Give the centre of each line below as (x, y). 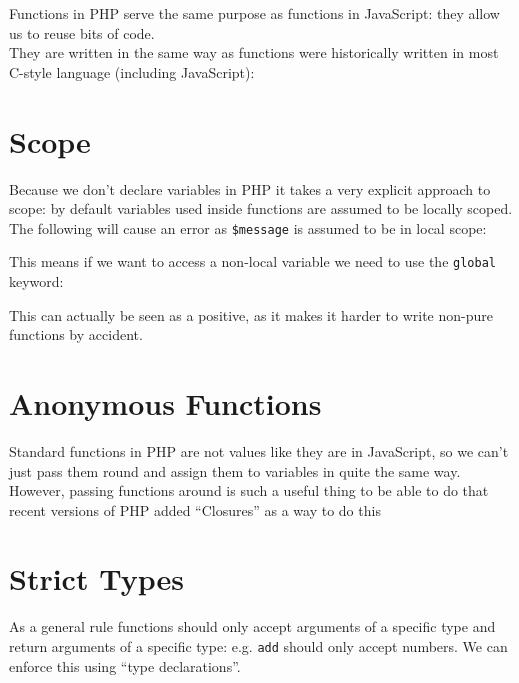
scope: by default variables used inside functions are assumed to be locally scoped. (261, 208)
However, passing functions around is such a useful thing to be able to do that (249, 490)
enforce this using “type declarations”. (125, 665)
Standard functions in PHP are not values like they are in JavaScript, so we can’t (259, 450)
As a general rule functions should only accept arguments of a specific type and (252, 626)
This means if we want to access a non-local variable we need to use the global (252, 261)
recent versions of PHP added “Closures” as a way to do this (195, 509)
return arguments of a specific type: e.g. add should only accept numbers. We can (258, 646)
